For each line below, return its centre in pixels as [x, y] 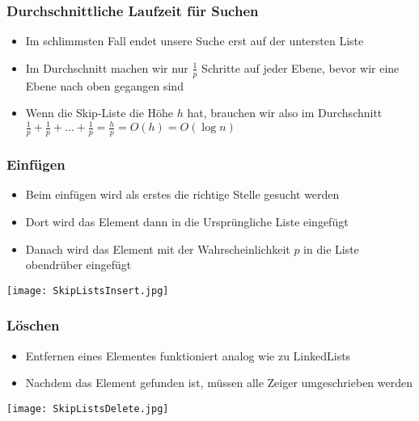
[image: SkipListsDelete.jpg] [88, 408]
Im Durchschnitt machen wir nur [107, 67]
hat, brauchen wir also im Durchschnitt [285, 113]
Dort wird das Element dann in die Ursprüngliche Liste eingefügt [187, 221]
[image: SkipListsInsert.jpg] [88, 290]
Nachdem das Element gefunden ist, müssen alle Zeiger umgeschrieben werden [219, 383]
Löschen [33, 325]
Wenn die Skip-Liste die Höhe [99, 113]
